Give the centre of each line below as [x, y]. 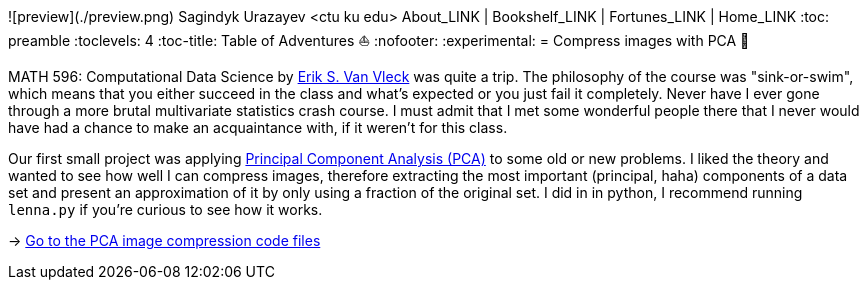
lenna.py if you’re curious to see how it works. [165, 209]
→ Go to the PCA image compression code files [164, 240]
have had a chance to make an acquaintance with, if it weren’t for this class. [258, 127]
